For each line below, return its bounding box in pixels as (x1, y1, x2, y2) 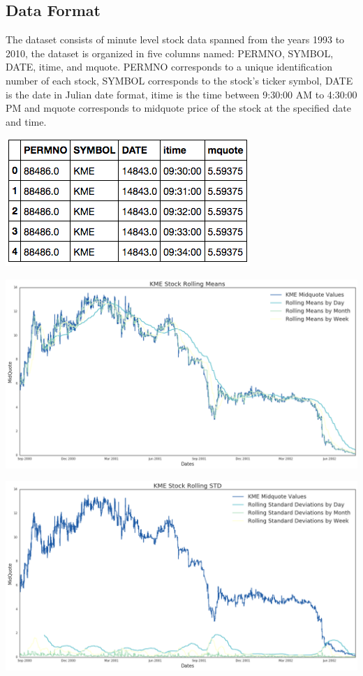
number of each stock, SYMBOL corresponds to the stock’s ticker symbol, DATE (6, 73, 353, 87)
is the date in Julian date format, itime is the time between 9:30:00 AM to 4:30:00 (6, 87, 357, 101)
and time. (6, 114, 47, 128)
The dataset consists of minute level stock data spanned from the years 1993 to (6, 32, 345, 47)
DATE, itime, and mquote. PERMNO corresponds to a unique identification (6, 59, 332, 74)
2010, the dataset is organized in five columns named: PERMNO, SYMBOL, (6, 45, 334, 60)
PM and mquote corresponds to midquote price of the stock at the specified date (6, 101, 351, 115)
